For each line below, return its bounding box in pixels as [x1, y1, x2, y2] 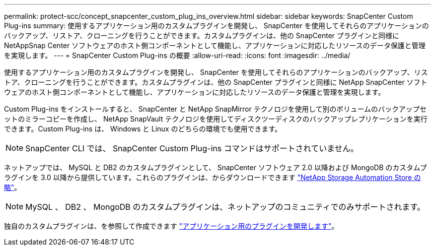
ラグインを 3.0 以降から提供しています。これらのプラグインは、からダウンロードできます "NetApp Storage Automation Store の [4, 173, 421, 182]
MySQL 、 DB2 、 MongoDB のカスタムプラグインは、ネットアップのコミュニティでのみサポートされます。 [25, 202, 425, 212]
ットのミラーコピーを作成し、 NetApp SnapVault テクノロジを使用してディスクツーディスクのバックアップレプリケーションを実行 [4, 115, 428, 123]
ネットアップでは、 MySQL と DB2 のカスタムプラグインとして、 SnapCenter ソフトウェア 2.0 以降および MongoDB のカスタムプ [4, 163, 427, 172]
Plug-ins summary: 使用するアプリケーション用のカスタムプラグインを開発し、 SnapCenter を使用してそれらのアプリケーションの [4, 21, 429, 30]
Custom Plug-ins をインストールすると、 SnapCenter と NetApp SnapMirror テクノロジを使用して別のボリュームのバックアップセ [4, 105, 427, 113]
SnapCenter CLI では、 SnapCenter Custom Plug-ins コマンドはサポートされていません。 [25, 143, 359, 153]
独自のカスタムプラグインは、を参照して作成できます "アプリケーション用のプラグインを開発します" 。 [4, 222, 339, 230]
